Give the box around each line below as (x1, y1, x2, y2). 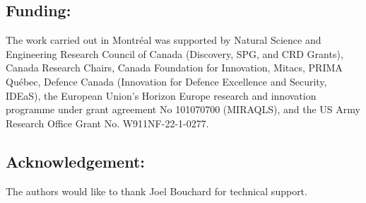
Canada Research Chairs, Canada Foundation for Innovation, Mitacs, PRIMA (6, 60, 343, 75)
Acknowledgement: (6, 150, 146, 172)
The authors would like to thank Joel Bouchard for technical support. (6, 183, 307, 198)
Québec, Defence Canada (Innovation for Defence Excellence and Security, (6, 74, 327, 88)
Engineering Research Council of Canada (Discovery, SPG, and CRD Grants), (6, 46, 343, 61)
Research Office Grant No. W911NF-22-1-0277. (6, 115, 209, 130)
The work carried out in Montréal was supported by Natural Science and (6, 33, 321, 47)
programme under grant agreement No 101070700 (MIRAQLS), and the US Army (6, 102, 360, 117)
